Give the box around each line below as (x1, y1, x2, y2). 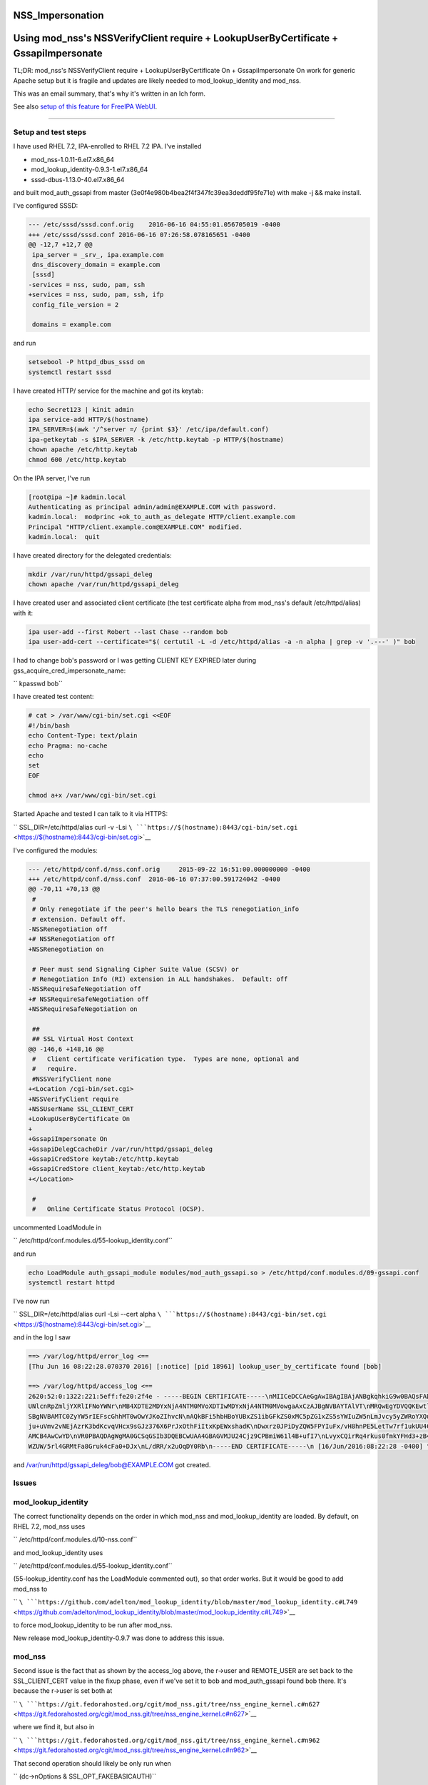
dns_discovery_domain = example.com (32, 261, 160, 268)
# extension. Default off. (32, 915, 126, 923)
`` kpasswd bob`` (13, 679, 63, 688)
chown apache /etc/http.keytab (28, 446, 138, 453)
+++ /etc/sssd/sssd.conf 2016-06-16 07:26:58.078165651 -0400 (28, 231, 250, 238)
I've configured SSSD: (13, 201, 78, 210)
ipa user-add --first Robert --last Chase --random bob (28, 628, 228, 635)
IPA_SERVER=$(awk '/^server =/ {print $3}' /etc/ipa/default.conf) (28, 426, 270, 433)
